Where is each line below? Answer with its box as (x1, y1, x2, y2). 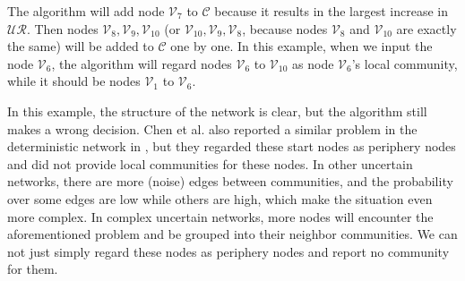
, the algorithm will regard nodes (51, 54, 232, 72)
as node (292, 54, 334, 72)
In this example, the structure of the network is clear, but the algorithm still (7, 101, 427, 120)
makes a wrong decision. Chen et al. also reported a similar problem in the (7, 119, 418, 138)
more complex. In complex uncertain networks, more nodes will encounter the (7, 207, 434, 226)
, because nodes (242, 19, 328, 38)
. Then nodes (26, 19, 99, 38)
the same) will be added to (7, 37, 154, 55)
